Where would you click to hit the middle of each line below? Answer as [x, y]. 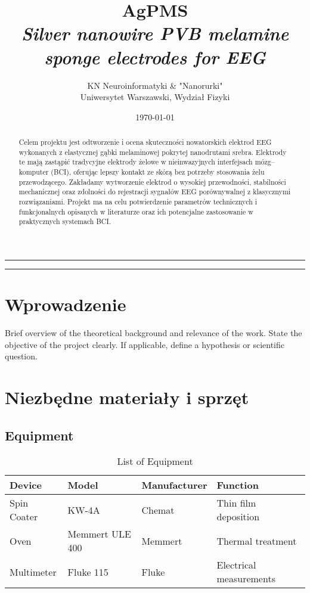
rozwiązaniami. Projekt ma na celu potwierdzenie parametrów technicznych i [138, 202]
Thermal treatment [257, 541]
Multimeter [33, 572]
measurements [246, 579]
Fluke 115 [88, 572]
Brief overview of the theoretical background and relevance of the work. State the [154, 333]
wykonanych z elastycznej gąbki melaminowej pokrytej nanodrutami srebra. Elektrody [153, 152]
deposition [238, 517]
